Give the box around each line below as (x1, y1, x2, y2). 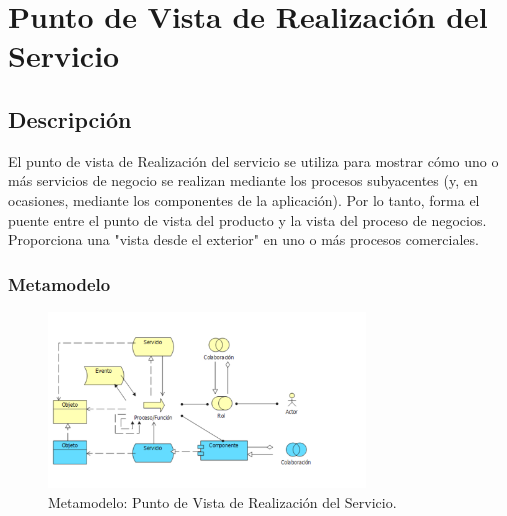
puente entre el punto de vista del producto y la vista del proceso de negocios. (8, 209, 487, 230)
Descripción (8, 103, 132, 134)
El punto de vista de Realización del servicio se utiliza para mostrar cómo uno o (8, 150, 499, 171)
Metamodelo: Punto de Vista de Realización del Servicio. (48, 491, 397, 512)
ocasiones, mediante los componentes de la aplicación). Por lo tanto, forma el (8, 189, 480, 210)
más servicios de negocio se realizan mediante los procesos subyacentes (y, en (8, 170, 478, 191)
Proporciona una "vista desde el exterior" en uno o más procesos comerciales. (8, 229, 479, 250)
